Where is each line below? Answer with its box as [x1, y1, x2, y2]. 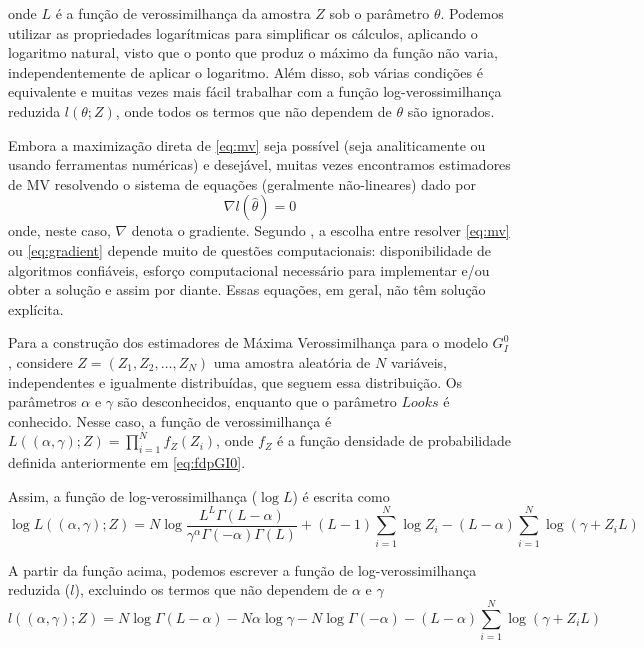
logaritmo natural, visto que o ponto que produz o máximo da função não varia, [8, 42, 498, 63]
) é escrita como [292, 485, 390, 506]
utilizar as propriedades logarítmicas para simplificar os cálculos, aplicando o [8, 22, 478, 43]
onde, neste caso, [8, 220, 111, 241]
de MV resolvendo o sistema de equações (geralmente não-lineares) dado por [8, 173, 476, 194]
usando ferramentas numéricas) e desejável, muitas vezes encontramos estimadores [8, 154, 511, 175]
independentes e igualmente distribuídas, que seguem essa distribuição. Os [8, 371, 463, 392]
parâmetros [8, 391, 77, 412]
